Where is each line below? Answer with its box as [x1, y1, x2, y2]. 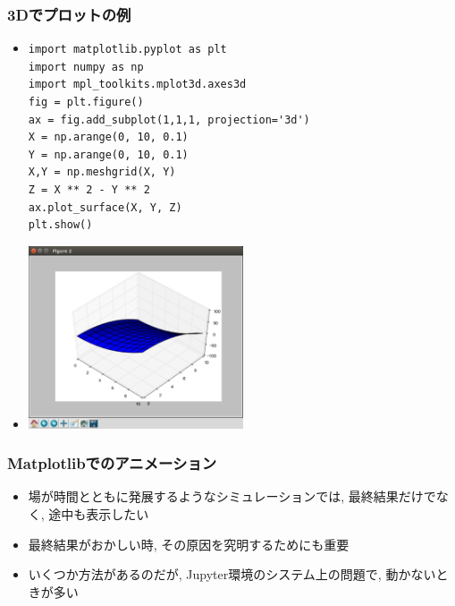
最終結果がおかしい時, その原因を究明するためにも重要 [28, 534, 350, 553]
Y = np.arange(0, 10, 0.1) [28, 148, 189, 161]
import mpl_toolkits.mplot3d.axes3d [28, 78, 247, 91]
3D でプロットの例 [7, 3, 131, 25]
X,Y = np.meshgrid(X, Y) [28, 166, 176, 179]
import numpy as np [28, 60, 144, 73]
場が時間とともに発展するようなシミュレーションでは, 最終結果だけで [28, 487, 436, 506]
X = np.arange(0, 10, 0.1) [28, 131, 189, 144]
